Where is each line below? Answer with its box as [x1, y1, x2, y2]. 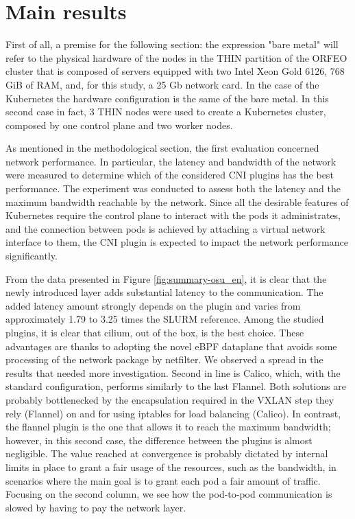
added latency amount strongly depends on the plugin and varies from [5, 298, 301, 312]
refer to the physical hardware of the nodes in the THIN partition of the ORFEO [5, 50, 347, 65]
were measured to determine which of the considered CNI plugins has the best [5, 168, 334, 182]
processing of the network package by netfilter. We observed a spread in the [5, 352, 323, 367]
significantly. [5, 249, 58, 263]
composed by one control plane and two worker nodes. [5, 117, 233, 132]
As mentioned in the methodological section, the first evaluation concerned [5, 141, 319, 155]
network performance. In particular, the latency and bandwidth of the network [5, 154, 336, 168]
